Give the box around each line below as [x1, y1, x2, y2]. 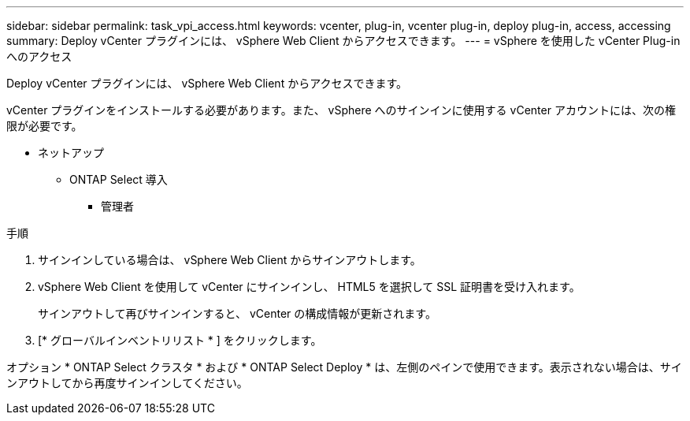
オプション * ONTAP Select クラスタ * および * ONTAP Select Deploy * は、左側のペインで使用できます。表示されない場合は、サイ [6, 360, 682, 374]
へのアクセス [6, 50, 72, 63]
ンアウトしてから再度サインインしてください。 [6, 376, 248, 389]
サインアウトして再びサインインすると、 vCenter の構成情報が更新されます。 [38, 307, 436, 320]
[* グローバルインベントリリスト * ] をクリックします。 [38, 333, 322, 347]
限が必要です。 [6, 119, 83, 132]
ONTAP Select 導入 [69, 173, 168, 186]
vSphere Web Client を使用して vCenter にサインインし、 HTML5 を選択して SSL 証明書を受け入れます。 [38, 280, 581, 293]
